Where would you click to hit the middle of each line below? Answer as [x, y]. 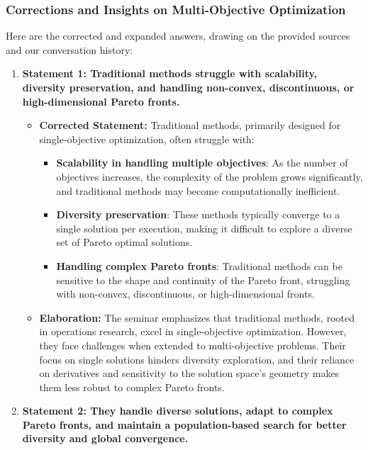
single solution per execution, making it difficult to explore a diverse [204, 228]
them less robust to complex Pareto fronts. [132, 387]
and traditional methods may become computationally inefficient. [198, 190]
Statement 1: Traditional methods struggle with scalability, [170, 73]
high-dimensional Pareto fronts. [101, 101]
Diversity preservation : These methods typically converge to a [198, 214]
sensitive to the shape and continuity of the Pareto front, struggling [203, 280]
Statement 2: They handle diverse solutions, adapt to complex [178, 411]
